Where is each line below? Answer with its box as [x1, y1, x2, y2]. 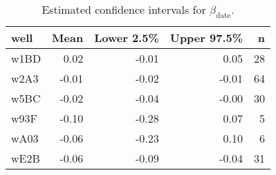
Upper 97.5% [169, 30, 243, 46]
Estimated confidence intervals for [42, 1, 206, 17]
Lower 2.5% [94, 30, 159, 46]
